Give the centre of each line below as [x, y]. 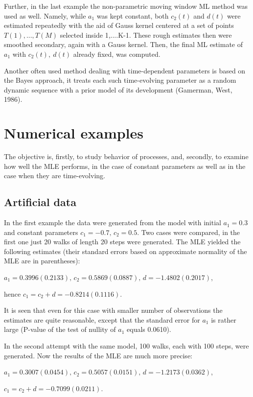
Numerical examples [74, 133]
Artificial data [40, 202]
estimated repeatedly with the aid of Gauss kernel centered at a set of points [119, 25]
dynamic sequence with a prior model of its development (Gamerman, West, [118, 89]
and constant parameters [41, 232]
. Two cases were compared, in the [189, 232]
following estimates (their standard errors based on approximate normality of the [126, 251]
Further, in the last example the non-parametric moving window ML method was [126, 6]
